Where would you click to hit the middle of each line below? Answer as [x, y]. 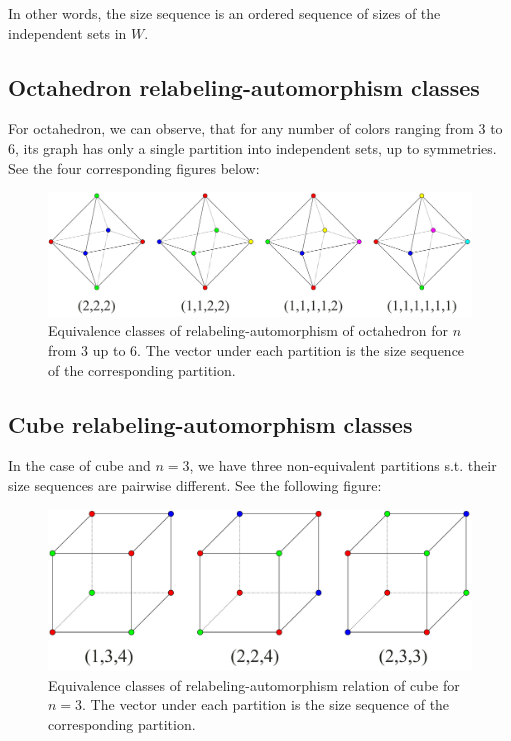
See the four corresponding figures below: [134, 167]
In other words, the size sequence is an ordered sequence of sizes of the [224, 13]
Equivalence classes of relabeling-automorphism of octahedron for [248, 330]
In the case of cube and [79, 465]
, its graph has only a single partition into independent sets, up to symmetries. [256, 147]
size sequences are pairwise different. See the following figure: [195, 484]
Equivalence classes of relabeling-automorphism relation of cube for [254, 684]
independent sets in [67, 32]
